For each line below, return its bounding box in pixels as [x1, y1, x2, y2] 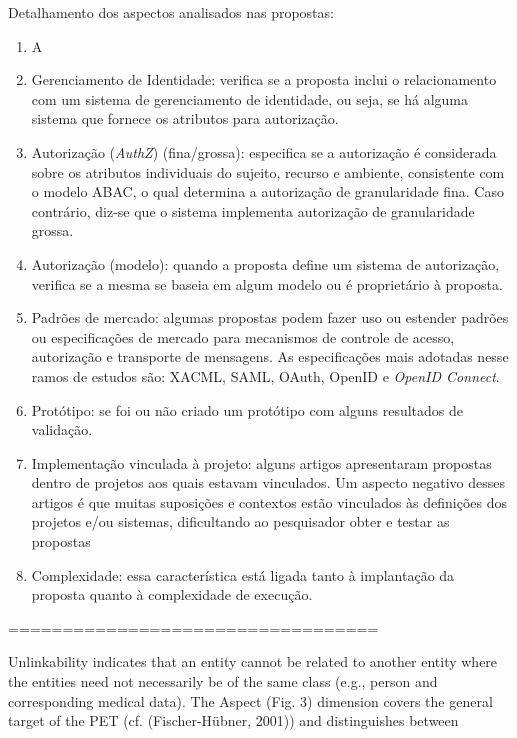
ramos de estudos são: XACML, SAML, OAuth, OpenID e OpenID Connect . [31, 365, 500, 386]
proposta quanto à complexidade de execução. [31, 584, 313, 605]
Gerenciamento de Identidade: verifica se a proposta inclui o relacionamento [31, 69, 497, 90]
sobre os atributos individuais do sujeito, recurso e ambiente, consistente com [31, 161, 505, 182]
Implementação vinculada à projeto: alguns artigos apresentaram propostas [31, 452, 492, 473]
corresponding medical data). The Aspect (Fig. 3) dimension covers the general [8, 690, 493, 711]
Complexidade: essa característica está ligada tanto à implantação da [31, 564, 455, 585]
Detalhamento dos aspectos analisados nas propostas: [8, 2, 334, 22]
